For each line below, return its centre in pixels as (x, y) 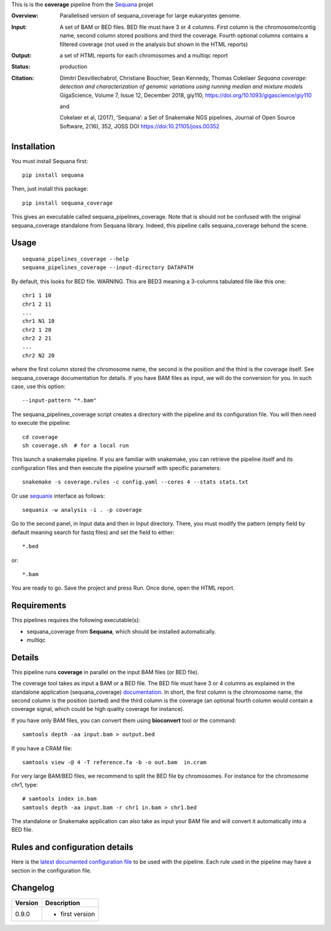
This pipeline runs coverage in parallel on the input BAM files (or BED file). (105, 672)
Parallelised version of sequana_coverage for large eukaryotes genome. (150, 16)
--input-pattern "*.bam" (59, 401)
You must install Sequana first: (50, 161)
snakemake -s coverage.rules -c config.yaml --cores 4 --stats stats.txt (135, 482)
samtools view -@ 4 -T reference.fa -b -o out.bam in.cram (114, 762)
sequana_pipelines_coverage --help (76, 259)
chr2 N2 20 (39, 355)
